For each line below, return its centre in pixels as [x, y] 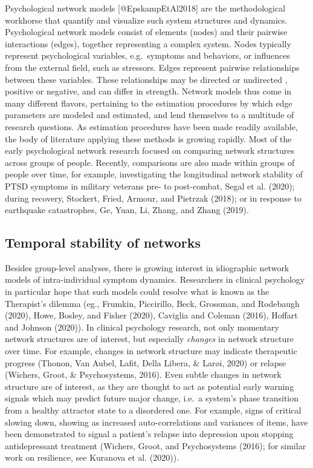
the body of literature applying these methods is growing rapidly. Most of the [148, 138]
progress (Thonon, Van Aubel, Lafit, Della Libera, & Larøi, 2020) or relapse [146, 362]
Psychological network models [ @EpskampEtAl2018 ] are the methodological [145, 8]
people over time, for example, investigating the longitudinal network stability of [154, 174]
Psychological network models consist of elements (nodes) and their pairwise [146, 32]
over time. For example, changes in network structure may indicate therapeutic [151, 351]
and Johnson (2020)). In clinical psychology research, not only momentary [142, 327]
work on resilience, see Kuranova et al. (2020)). [92, 457]
